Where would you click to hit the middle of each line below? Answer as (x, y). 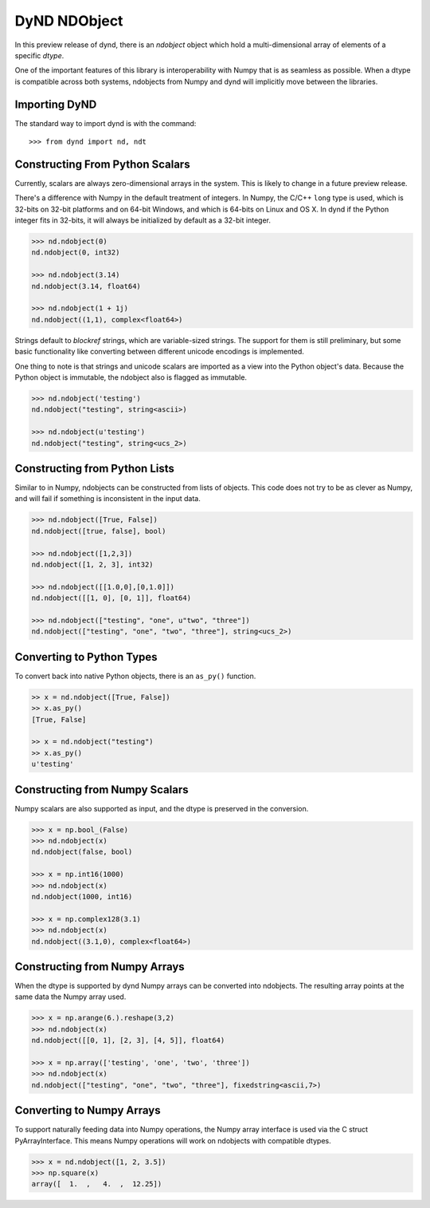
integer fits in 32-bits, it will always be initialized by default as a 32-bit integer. (143, 220)
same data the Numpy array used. (70, 997)
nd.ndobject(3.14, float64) (86, 286)
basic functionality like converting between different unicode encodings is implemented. (159, 352)
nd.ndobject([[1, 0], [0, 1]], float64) (111, 598)
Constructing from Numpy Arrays (100, 967)
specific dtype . (39, 55)
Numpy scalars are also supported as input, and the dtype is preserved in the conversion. (162, 808)
